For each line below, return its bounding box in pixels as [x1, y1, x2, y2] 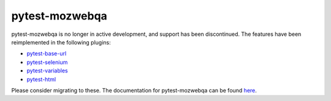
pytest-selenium [26, 58, 68, 66]
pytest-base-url [26, 50, 67, 57]
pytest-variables [26, 67, 68, 74]
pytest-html [26, 75, 56, 83]
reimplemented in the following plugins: [11, 38, 111, 46]
